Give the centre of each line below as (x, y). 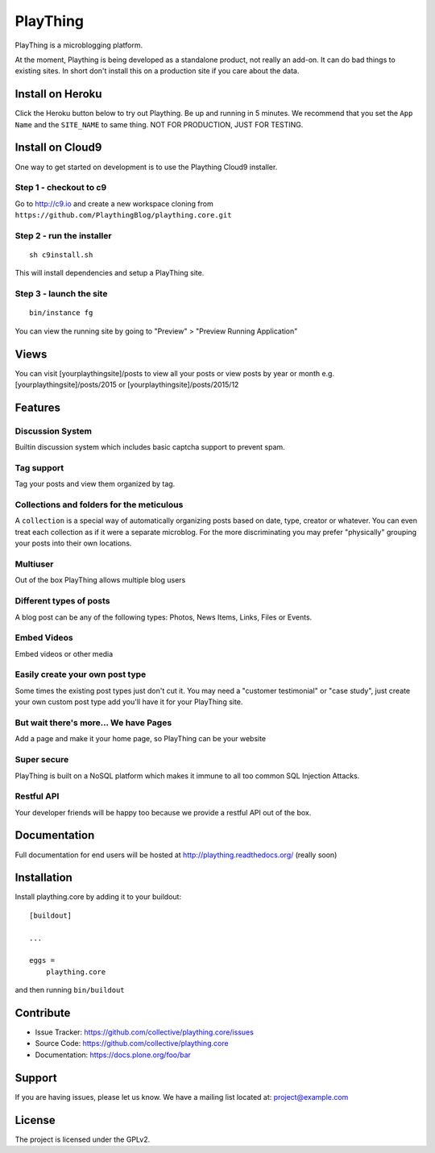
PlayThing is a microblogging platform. (79, 45)
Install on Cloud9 (58, 148)
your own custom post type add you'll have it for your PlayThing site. (129, 702)
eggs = (42, 960)
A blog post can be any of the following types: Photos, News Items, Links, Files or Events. (164, 617)
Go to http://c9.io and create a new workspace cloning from (114, 203)
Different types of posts (62, 601)
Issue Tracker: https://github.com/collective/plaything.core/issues (144, 1032)
